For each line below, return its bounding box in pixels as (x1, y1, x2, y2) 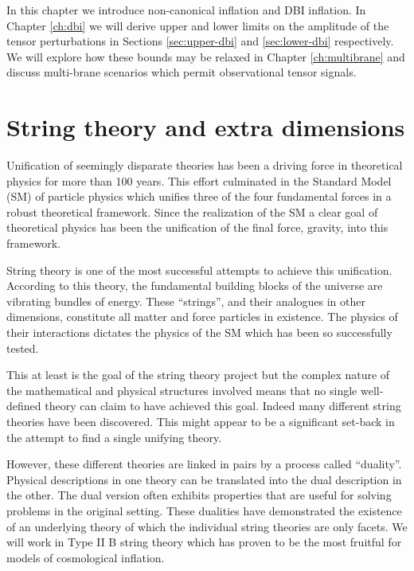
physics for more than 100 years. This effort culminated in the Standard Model (6, 172, 392, 189)
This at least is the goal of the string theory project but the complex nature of (6, 366, 390, 383)
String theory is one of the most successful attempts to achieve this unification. (6, 261, 393, 278)
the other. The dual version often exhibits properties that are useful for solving (6, 487, 392, 503)
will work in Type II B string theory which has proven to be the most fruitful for (6, 534, 402, 550)
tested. (6, 339, 39, 356)
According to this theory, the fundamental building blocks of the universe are (6, 277, 383, 294)
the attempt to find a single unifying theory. (6, 428, 222, 445)
